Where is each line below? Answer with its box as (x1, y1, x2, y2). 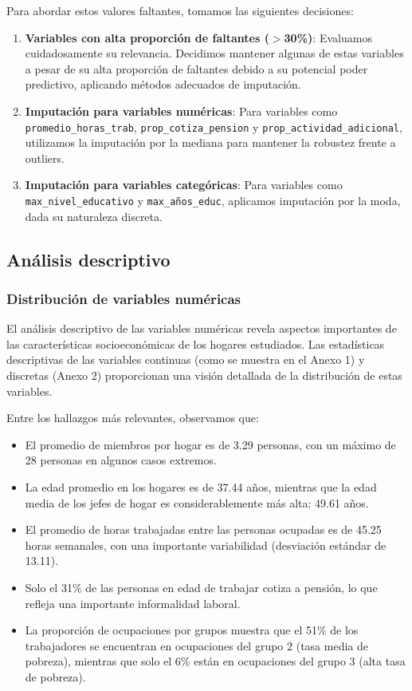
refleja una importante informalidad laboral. (25, 594, 241, 611)
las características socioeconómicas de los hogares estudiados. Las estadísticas (6, 335, 385, 352)
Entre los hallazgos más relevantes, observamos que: (6, 409, 259, 426)
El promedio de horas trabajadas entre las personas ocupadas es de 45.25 (25, 521, 382, 538)
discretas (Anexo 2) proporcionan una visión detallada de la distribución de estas (6, 367, 402, 384)
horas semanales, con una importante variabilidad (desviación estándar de (25, 536, 386, 553)
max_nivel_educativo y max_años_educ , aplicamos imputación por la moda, (25, 192, 401, 208)
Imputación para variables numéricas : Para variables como (25, 102, 338, 119)
